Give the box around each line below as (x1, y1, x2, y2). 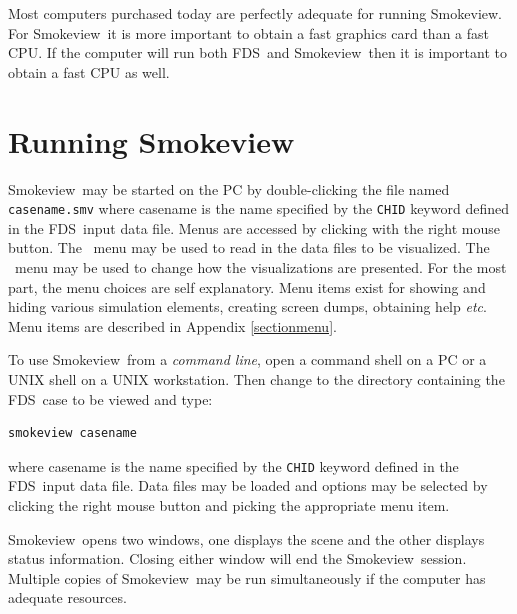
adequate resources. (8, 587, 127, 608)
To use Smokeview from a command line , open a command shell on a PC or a (8, 349, 487, 370)
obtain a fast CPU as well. (8, 61, 170, 82)
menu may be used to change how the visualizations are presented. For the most (14, 256, 507, 277)
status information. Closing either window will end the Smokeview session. (8, 548, 467, 569)
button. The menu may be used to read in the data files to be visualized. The (8, 237, 490, 258)
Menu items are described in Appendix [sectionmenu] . (8, 315, 337, 336)
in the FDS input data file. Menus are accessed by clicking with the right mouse (8, 217, 500, 238)
